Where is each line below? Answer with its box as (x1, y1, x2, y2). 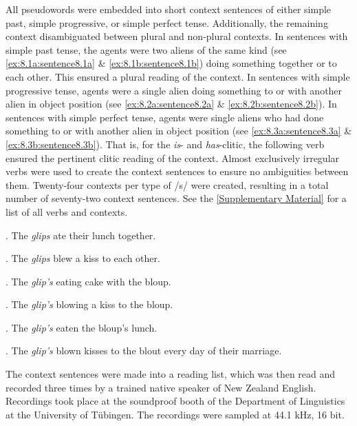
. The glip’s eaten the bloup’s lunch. (6, 320, 158, 334)
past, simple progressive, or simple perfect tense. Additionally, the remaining (6, 15, 328, 30)
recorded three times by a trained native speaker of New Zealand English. (6, 380, 316, 394)
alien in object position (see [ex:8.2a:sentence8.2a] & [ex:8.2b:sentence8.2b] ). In (6, 97, 337, 111)
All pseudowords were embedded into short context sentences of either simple (6, 2, 332, 16)
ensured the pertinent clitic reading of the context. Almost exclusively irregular (6, 150, 340, 165)
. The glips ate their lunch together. (6, 227, 156, 242)
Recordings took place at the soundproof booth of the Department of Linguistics (6, 394, 345, 408)
